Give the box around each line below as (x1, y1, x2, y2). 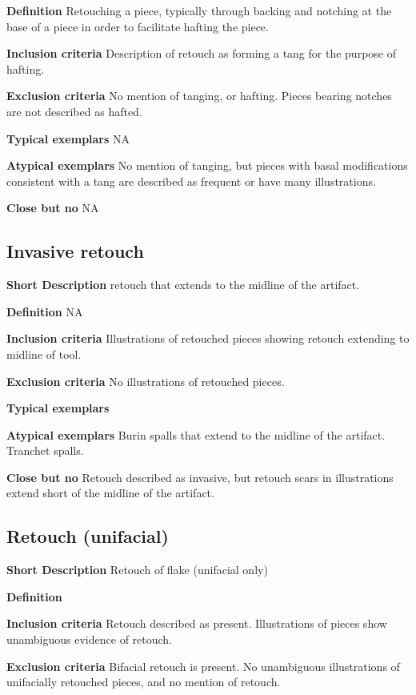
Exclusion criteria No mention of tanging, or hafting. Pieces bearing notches (6, 87, 392, 104)
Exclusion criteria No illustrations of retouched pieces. (6, 372, 285, 389)
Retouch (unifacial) (6, 524, 169, 548)
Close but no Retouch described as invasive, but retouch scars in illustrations (6, 468, 394, 485)
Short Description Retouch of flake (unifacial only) (6, 561, 268, 578)
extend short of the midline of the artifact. (6, 484, 214, 501)
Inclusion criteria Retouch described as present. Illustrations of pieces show (6, 615, 387, 632)
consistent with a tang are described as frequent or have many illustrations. (6, 172, 376, 189)
